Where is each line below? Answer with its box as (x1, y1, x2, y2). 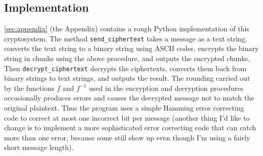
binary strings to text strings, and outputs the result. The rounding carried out (4, 73, 250, 83)
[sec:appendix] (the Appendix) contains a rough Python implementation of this (4, 23, 249, 34)
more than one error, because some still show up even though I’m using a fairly (4, 132, 250, 142)
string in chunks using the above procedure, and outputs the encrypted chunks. (4, 53, 250, 64)
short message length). (4, 142, 74, 152)
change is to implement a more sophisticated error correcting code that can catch (4, 122, 256, 133)
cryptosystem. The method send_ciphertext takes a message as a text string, (4, 33, 247, 43)
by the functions (4, 82, 55, 93)
